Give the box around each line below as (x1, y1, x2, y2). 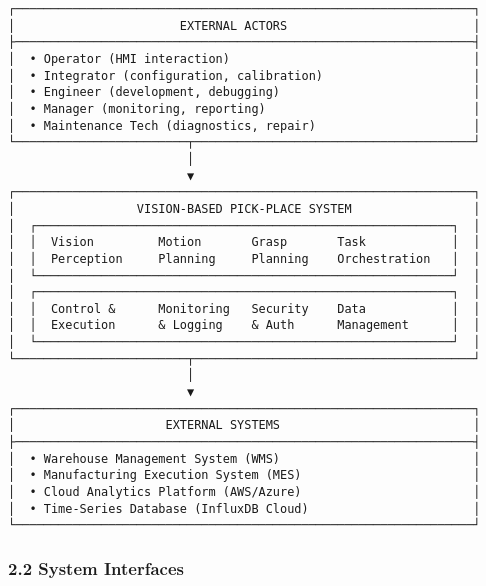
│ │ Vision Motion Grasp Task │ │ (8, 235, 481, 250)
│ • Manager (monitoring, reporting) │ (8, 101, 481, 116)
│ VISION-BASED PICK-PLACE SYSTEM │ (8, 201, 481, 216)
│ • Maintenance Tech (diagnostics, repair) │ (8, 118, 481, 133)
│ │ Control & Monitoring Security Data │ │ (8, 301, 481, 316)
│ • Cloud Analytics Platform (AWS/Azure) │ (8, 485, 481, 500)
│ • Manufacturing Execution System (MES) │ (8, 468, 481, 483)
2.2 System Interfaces (8, 555, 185, 580)
